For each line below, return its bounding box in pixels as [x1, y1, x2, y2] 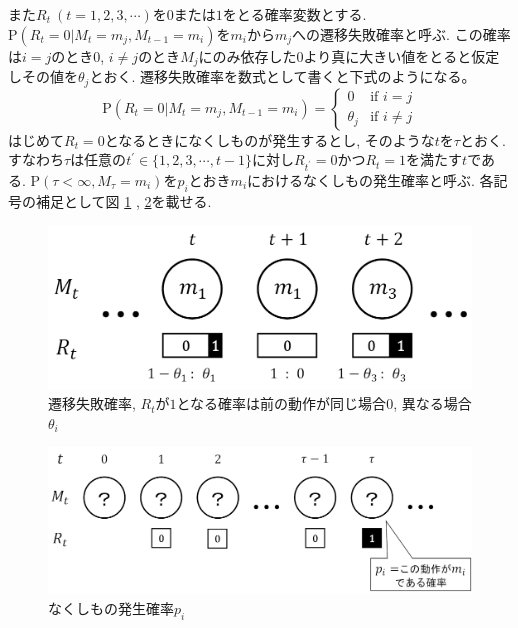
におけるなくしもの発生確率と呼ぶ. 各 [247, 169, 494, 190]
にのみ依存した [198, 45, 297, 66]
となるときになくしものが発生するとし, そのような [104, 129, 435, 150]
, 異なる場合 [393, 393, 472, 414]
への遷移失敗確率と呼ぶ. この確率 [292, 23, 511, 44]
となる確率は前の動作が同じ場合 [176, 393, 387, 414]
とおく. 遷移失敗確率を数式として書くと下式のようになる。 [89, 66, 476, 87]
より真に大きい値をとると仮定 [303, 45, 500, 66]
